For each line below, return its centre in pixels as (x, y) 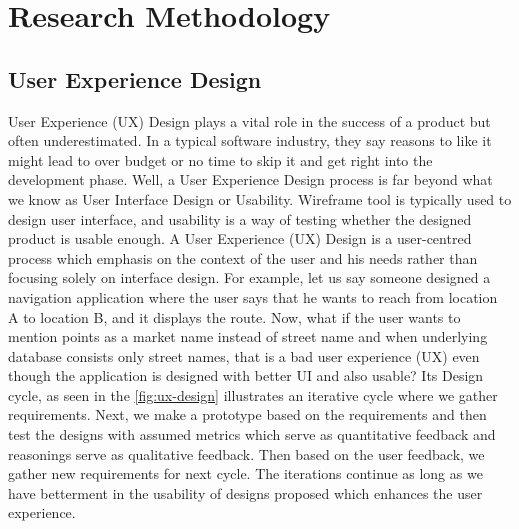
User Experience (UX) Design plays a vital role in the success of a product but (249, 120)
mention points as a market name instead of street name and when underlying (248, 336)
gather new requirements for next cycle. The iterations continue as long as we (245, 473)
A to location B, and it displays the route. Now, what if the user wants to (234, 316)
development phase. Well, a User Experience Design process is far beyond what (250, 179)
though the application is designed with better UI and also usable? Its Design (246, 375)
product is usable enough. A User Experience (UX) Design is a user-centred (240, 238)
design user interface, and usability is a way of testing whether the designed (240, 218)
